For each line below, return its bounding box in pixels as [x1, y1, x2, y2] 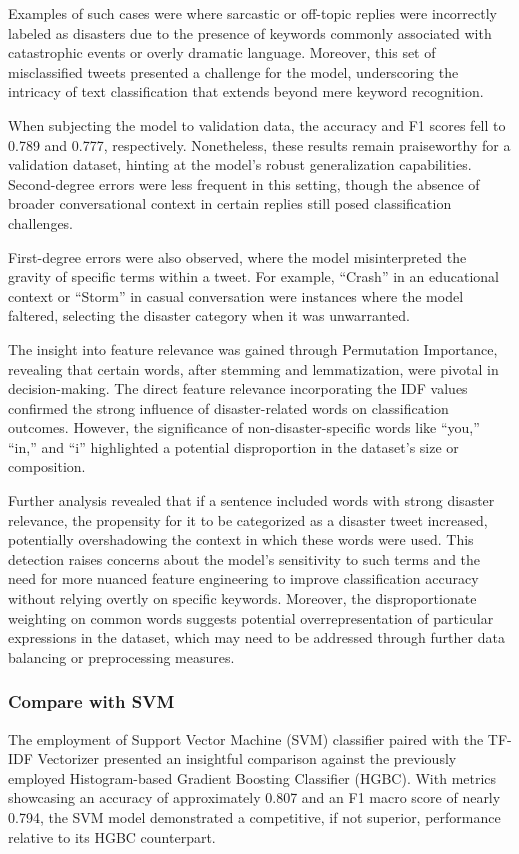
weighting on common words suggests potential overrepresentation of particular [8, 607, 494, 628]
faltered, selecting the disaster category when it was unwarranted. [8, 305, 410, 326]
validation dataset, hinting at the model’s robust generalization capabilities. [8, 154, 472, 175]
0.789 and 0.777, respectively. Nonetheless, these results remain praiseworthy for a [8, 134, 511, 155]
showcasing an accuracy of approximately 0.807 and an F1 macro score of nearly [8, 787, 501, 808]
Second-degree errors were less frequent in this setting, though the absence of [8, 173, 480, 194]
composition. [8, 456, 86, 477]
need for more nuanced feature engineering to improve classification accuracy [8, 568, 479, 589]
